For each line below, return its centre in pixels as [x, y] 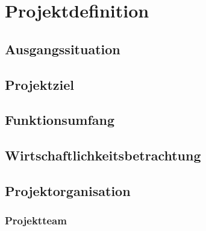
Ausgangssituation [63, 49]
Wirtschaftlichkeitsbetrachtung [103, 155]
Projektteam [36, 220]
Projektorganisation [68, 190]
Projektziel [39, 84]
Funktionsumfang [60, 120]
